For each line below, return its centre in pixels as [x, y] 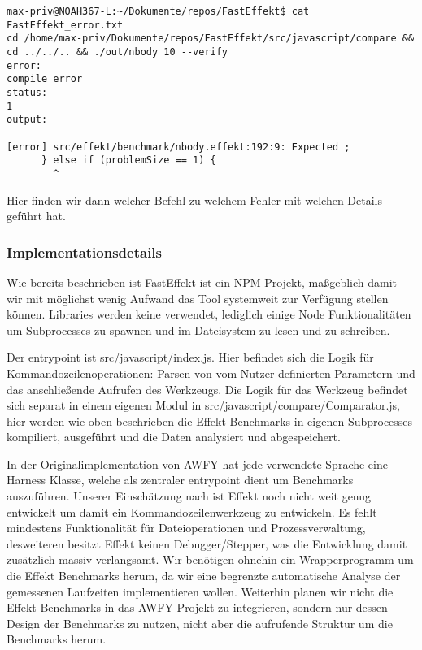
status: [27, 92]
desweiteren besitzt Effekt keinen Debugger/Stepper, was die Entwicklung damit [207, 543]
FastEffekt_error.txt [65, 25]
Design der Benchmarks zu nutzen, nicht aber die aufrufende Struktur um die [200, 623]
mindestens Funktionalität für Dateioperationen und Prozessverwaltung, [186, 528]
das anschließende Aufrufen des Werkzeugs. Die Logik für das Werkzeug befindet [207, 389]
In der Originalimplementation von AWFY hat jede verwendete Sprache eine [197, 464]
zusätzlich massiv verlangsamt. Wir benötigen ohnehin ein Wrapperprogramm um [210, 559]
